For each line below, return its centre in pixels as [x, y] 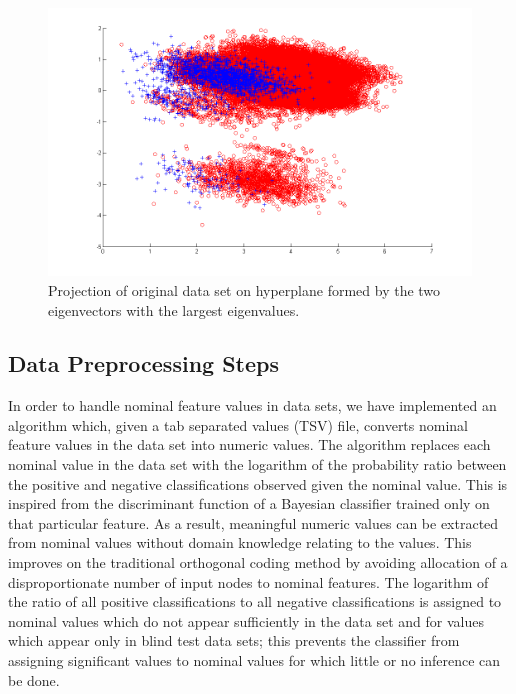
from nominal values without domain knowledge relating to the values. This [240, 542]
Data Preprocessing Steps [144, 363]
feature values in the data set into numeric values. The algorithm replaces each [249, 444]
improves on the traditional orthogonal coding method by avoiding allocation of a [258, 562]
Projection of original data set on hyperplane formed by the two [244, 289]
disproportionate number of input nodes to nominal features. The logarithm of [248, 581]
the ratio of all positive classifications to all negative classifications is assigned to [255, 601]
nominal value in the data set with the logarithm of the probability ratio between [257, 464]
